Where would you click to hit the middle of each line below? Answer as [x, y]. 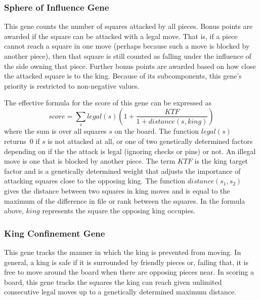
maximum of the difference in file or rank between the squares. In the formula [125, 200]
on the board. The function [157, 131]
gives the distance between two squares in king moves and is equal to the [117, 190]
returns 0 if [22, 141]
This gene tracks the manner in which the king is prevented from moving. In [123, 252]
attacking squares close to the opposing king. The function [95, 181]
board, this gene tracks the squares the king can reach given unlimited [113, 282]
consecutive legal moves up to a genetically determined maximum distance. [120, 292]
